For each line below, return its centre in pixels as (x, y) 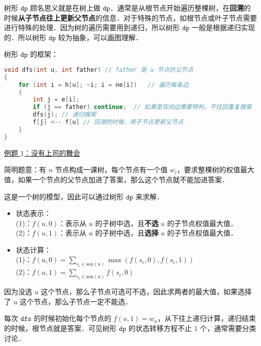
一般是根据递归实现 (224, 27)
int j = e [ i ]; (56, 100)
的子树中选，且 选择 (127, 233)
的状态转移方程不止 (160, 328)
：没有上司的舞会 (52, 152)
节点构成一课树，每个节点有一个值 (111, 169)
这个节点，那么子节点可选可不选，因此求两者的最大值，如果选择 (146, 292)
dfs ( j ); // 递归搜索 (64, 115)
